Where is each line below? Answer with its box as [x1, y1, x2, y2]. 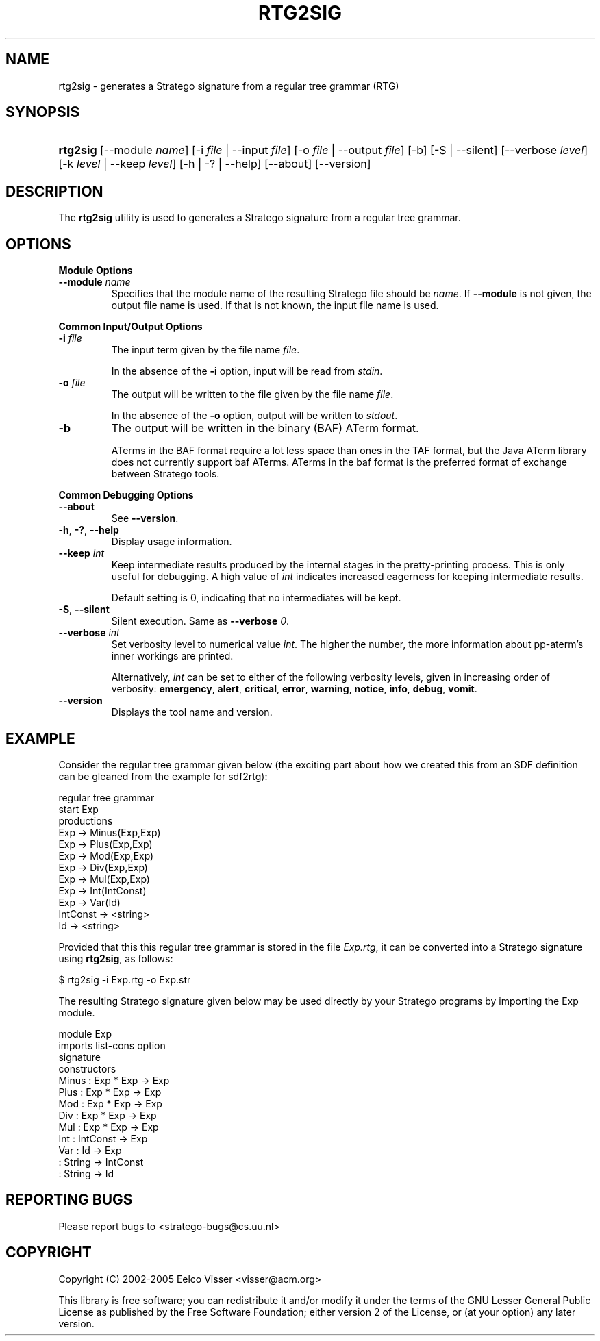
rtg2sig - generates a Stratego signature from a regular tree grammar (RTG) [58, 79, 399, 92]
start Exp [58, 803, 99, 815]
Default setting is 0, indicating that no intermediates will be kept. [111, 592, 401, 604]
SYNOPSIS [5, 103, 80, 121]
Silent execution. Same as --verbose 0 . [111, 615, 290, 627]
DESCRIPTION [5, 182, 103, 200]
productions [58, 814, 113, 827]
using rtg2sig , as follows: [58, 952, 173, 964]
